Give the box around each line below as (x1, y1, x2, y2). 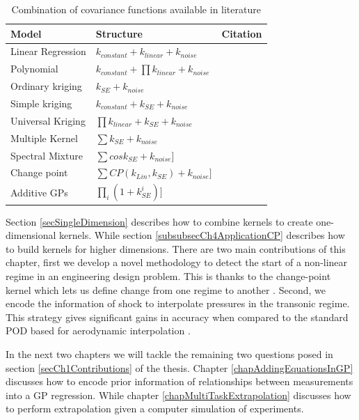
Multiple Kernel (10, 130, 78, 145)
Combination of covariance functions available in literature (11, 2, 261, 16)
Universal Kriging (10, 113, 86, 127)
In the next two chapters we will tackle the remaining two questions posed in (6, 347, 333, 361)
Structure (95, 26, 143, 40)
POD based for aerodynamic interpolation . (6, 323, 191, 338)
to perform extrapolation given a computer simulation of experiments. (6, 401, 304, 416)
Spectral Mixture (10, 148, 83, 162)
